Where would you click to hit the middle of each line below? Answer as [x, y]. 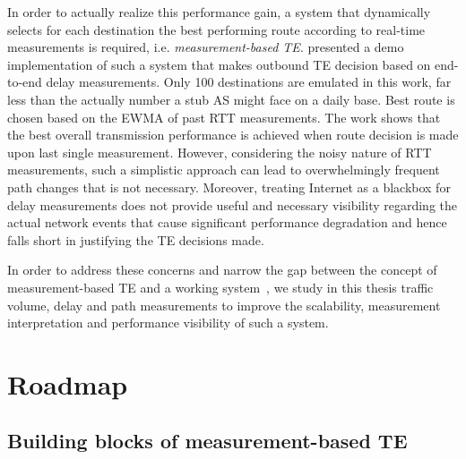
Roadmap [68, 383]
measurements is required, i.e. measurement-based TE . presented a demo [206, 47]
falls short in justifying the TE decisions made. [136, 239]
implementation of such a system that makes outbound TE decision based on [219, 64]
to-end [25, 82]
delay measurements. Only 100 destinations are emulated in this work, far [249, 82]
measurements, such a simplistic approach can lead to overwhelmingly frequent [224, 170]
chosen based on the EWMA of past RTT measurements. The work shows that [224, 117]
